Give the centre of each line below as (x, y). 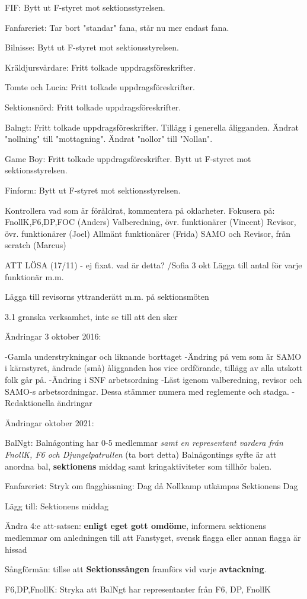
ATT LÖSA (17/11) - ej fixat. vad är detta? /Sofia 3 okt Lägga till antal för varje (153, 264)
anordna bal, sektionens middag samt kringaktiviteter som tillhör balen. (138, 466)
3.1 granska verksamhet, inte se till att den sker (91, 316)
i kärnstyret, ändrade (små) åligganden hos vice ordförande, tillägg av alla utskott (154, 368)
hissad (16, 549)
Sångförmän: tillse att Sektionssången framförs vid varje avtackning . (136, 569)
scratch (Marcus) (36, 245)
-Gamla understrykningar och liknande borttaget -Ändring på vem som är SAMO (153, 356)
